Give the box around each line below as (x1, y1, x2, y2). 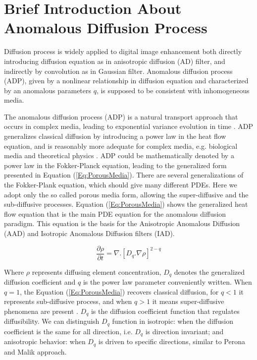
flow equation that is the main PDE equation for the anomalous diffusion (4, 208, 226, 219)
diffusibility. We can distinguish (4, 316, 100, 326)
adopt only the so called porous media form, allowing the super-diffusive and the (4, 189, 249, 199)
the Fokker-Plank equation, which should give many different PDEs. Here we (4, 180, 237, 190)
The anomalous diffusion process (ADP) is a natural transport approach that (4, 111, 238, 121)
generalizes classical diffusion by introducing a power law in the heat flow (4, 131, 226, 141)
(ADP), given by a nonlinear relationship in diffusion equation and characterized (4, 75, 249, 86)
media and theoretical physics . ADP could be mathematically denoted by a (4, 150, 234, 161)
